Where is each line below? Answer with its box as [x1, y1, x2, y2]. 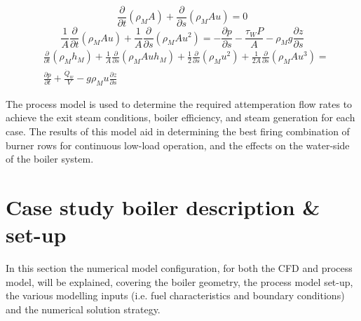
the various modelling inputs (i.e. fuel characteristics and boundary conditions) [6, 288, 345, 303]
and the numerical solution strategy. [6, 301, 161, 316]
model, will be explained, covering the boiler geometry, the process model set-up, [6, 274, 353, 289]
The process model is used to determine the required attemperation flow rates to [6, 96, 353, 111]
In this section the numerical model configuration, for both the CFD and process [6, 261, 353, 275]
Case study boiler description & [6, 192, 320, 221]
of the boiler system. [6, 151, 94, 166]
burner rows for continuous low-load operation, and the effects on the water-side [6, 137, 350, 152]
